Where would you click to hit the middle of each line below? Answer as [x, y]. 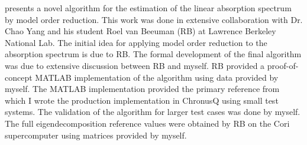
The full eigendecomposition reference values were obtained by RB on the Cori [147, 123]
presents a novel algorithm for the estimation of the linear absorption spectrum [148, 8]
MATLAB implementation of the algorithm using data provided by [157, 77]
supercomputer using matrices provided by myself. [96, 135]
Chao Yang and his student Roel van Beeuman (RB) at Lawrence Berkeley [140, 31]
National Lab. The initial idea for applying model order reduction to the [136, 42]
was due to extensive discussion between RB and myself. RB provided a [135, 65]
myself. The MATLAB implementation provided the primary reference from [142, 89]
